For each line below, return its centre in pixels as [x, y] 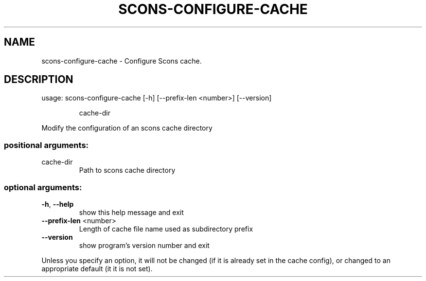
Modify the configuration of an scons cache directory [127, 128]
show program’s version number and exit [144, 245]
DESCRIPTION [39, 80]
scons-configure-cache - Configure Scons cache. [122, 61]
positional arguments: [46, 145]
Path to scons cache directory [127, 170]
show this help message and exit [131, 212]
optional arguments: [43, 187]
